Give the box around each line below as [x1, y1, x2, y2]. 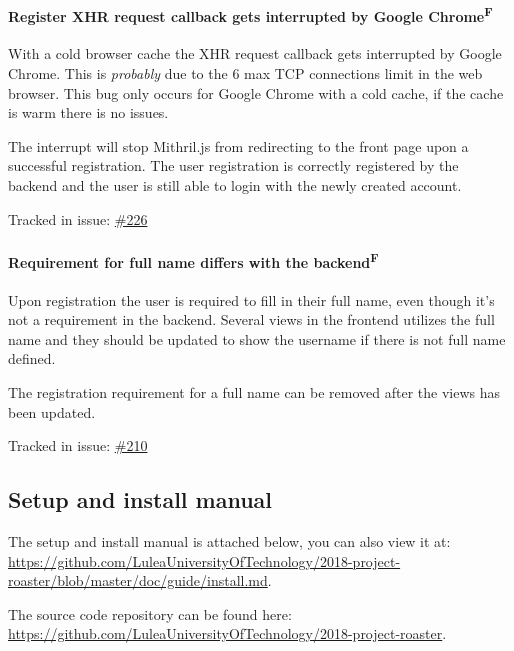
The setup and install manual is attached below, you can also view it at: [8, 531, 451, 552]
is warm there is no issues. [8, 102, 169, 123]
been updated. [8, 401, 96, 422]
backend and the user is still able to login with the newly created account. [8, 175, 462, 196]
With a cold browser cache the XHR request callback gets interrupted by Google [8, 43, 502, 64]
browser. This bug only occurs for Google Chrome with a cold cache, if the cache [8, 82, 504, 103]
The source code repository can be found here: [8, 603, 292, 624]
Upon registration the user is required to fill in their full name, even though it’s [8, 289, 495, 310]
